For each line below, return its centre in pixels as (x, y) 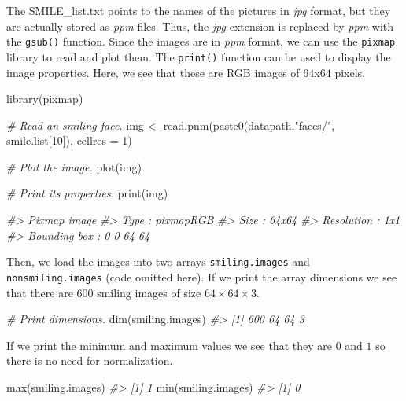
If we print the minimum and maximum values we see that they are (169, 345)
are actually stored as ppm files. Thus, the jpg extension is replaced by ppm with (200, 26)
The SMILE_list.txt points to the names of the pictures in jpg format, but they (199, 10)
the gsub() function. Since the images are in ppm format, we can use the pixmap (201, 41)
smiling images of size (149, 292)
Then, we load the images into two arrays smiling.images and (158, 261)
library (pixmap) (45, 99)
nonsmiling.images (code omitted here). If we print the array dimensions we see (202, 276)
